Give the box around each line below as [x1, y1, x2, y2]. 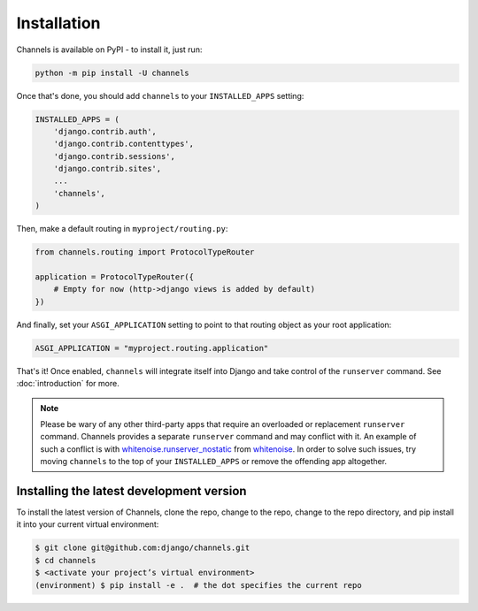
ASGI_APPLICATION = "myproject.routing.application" [35, 343, 269, 353]
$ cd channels [35, 555, 96, 565]
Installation [16, 13, 101, 33]
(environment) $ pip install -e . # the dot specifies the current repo [35, 580, 362, 590]
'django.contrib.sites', [53, 164, 162, 174]
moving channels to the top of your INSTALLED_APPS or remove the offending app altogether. [40, 456, 388, 467]
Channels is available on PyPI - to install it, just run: [16, 44, 203, 55]
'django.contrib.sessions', [53, 151, 176, 161]
